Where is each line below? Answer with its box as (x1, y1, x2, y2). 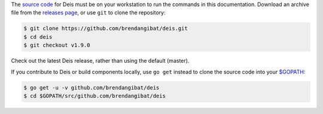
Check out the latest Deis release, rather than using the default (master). (11, 57, 190, 64)
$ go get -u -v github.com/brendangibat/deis (23, 84, 160, 91)
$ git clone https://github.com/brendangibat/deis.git (23, 25, 188, 32)
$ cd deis (23, 33, 53, 40)
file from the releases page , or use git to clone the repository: (11, 9, 166, 16)
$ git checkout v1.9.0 (23, 42, 90, 49)
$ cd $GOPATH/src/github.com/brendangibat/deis (23, 93, 166, 99)
